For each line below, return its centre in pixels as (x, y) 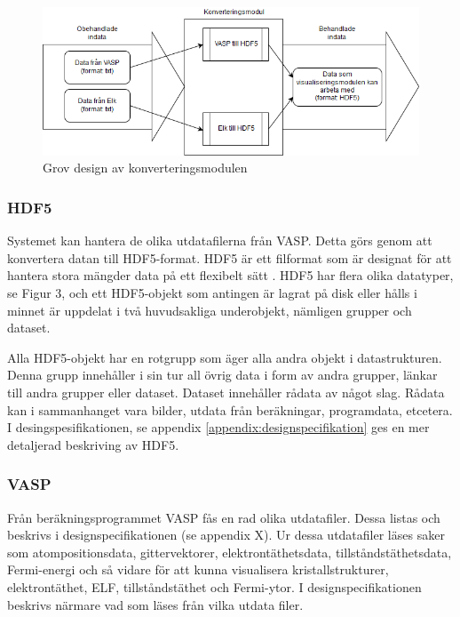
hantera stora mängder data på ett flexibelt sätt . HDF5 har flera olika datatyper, (230, 275)
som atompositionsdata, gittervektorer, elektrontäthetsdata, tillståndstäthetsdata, (230, 552)
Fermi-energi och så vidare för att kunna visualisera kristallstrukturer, (198, 569)
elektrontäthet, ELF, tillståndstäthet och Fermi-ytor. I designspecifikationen (214, 587)
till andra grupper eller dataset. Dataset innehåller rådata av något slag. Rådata (226, 393)
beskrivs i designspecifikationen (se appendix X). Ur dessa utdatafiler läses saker (226, 535)
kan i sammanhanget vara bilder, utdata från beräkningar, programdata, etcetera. (230, 409)
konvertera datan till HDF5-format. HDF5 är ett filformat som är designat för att (230, 257)
